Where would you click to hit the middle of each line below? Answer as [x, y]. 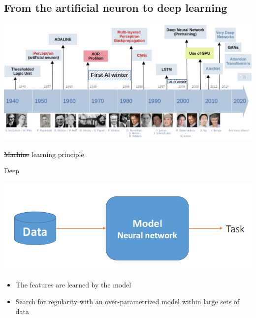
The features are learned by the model [73, 285]
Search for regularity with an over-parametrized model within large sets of [128, 301]
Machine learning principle [44, 154]
